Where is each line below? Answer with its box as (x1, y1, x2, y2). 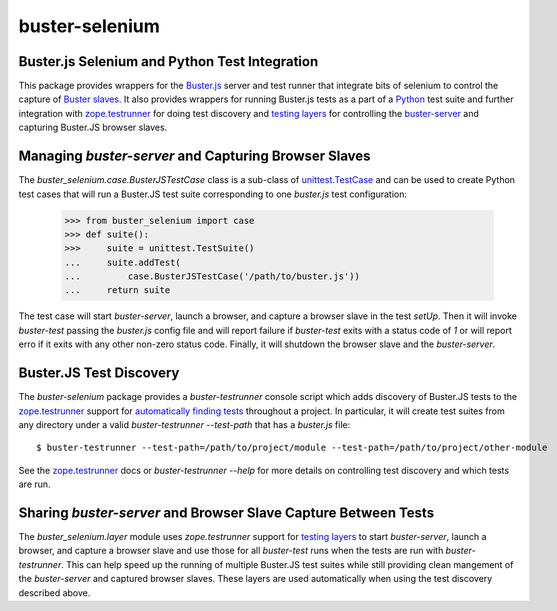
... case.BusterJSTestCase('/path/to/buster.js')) (64, 271, 360, 282)
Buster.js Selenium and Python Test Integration (18, 53, 319, 70)
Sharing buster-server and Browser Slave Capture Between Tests (18, 504, 435, 521)
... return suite (64, 285, 171, 296)
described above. (18, 586, 91, 599)
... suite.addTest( (64, 256, 182, 268)
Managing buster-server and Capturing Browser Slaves (18, 148, 371, 165)
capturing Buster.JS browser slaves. (18, 121, 168, 134)
